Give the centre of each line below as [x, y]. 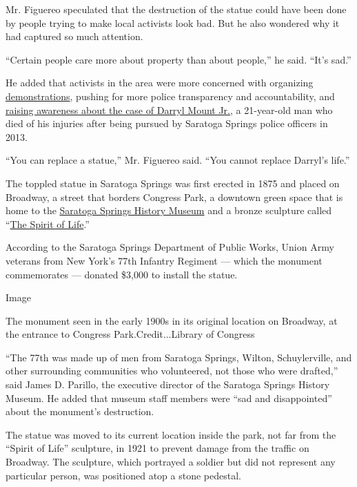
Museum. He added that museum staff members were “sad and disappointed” [169, 398]
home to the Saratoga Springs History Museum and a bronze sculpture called [169, 210]
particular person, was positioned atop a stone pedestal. [123, 475]
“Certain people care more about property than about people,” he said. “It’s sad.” [178, 59]
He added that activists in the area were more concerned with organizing [160, 83]
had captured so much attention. [74, 36]
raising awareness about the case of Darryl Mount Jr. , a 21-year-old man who [169, 109]
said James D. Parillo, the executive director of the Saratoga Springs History [168, 384]
